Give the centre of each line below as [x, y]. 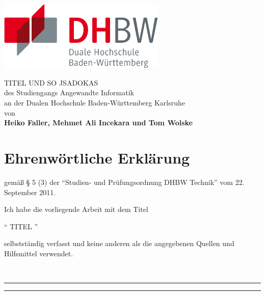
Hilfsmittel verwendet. [39, 253]
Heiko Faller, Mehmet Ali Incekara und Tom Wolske [98, 123]
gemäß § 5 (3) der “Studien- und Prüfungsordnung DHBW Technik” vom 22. [124, 182]
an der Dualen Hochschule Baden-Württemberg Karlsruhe [95, 102]
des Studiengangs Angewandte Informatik [69, 92]
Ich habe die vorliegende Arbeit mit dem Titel [76, 209]
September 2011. [30, 192]
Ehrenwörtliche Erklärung [97, 157]
